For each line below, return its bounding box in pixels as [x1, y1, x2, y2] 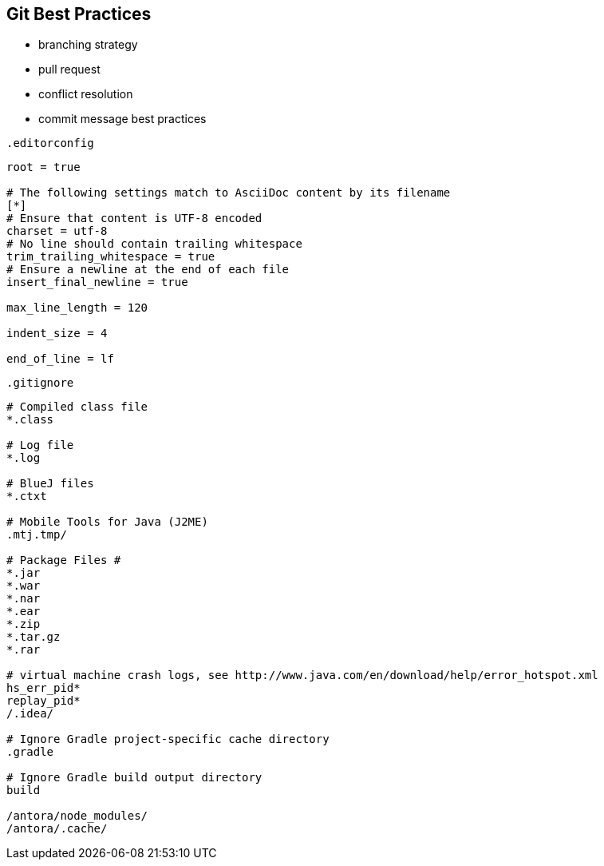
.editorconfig [6, 137, 94, 150]
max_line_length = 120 [6, 301, 148, 315]
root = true [6, 161, 81, 174]
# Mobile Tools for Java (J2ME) [6, 515, 208, 529]
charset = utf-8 [6, 224, 108, 238]
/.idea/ [6, 707, 54, 721]
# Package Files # [6, 554, 121, 567]
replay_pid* [6, 694, 81, 708]
